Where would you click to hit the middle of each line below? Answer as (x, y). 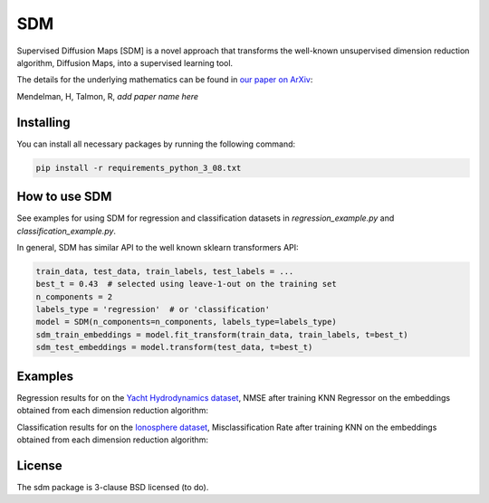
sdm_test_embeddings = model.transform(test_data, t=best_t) (174, 347)
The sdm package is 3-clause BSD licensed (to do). (113, 487)
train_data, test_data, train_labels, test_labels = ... (165, 271)
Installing (44, 122)
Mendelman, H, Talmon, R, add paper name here (108, 96)
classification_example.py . (67, 231)
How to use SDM (64, 197)
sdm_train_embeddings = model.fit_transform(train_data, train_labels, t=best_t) (222, 334)
